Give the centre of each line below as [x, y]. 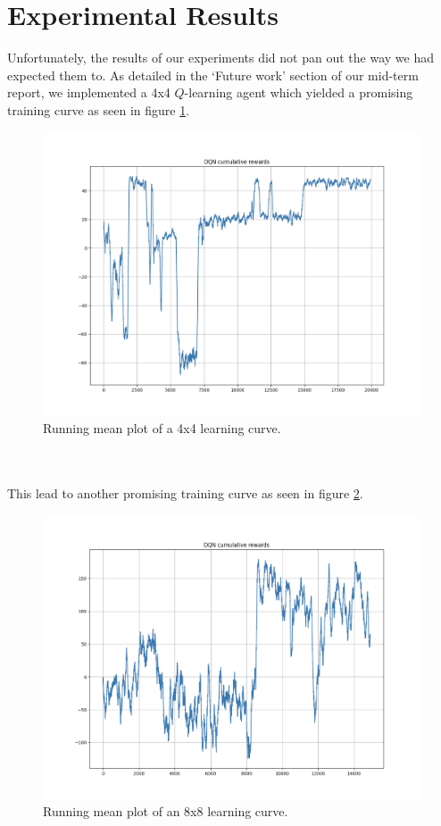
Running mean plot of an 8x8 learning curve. [166, 811]
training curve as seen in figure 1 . [99, 109]
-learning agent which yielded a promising [299, 92]
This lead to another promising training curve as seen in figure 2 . [185, 493]
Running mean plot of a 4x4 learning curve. [162, 428]
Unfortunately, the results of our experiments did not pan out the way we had [220, 58]
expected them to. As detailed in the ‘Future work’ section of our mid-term [213, 75]
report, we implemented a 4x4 [89, 92]
